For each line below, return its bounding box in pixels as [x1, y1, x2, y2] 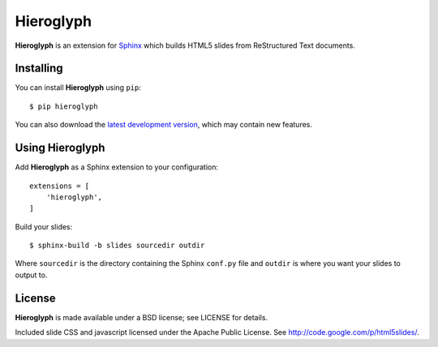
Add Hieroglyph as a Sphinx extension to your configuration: [15, 162, 219, 172]
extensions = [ [29, 181, 90, 191]
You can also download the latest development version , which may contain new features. [15, 120, 312, 130]
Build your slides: [15, 221, 73, 231]
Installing [15, 62, 64, 75]
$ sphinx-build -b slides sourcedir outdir [29, 241, 205, 251]
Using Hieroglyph [15, 141, 105, 155]
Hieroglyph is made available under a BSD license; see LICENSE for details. [15, 312, 268, 322]
